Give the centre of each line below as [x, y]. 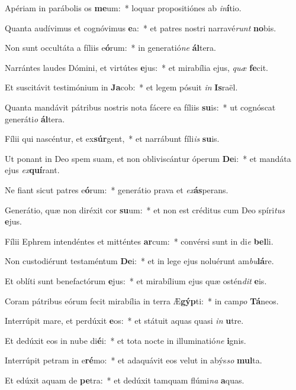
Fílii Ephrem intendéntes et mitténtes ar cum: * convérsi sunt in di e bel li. [139, 241]
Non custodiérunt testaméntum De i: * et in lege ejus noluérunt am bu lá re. [139, 261]
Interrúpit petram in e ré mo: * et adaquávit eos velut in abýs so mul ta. [133, 360]
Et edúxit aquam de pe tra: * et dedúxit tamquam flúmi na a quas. [125, 380]
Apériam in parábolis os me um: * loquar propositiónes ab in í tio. [123, 8]
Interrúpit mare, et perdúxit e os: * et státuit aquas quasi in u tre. [124, 321]
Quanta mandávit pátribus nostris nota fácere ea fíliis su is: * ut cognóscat [140, 107]
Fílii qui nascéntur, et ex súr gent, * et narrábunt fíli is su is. [112, 139]
